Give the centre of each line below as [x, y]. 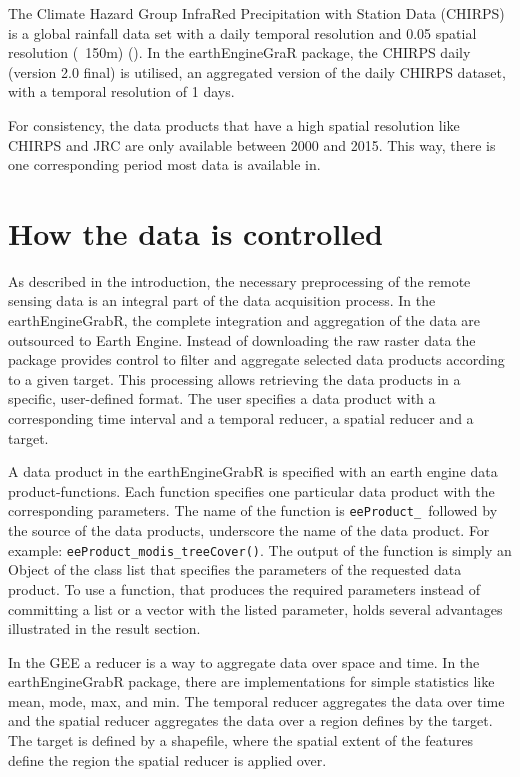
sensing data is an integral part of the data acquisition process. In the [222, 300]
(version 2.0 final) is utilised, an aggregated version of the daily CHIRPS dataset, [257, 71]
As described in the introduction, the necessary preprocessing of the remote [239, 280]
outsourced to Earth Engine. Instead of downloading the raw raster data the [242, 339]
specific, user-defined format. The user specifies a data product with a [222, 398]
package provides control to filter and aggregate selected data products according [256, 359]
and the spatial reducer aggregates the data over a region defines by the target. [250, 720]
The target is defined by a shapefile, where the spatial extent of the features [241, 740]
